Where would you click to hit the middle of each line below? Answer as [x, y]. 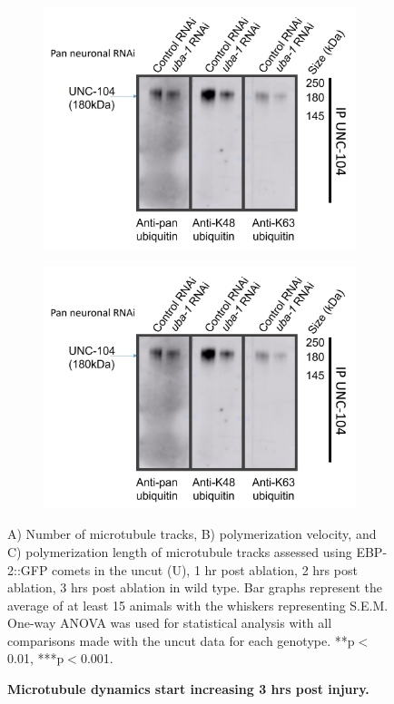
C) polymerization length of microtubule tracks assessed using [180, 551]
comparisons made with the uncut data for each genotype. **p [181, 640]
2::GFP [28, 569]
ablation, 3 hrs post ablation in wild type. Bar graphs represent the [195, 587]
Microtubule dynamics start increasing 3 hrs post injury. [188, 689]
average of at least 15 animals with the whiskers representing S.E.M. [198, 605]
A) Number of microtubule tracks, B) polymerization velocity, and [192, 534]
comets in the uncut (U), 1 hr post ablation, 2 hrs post [205, 569]
